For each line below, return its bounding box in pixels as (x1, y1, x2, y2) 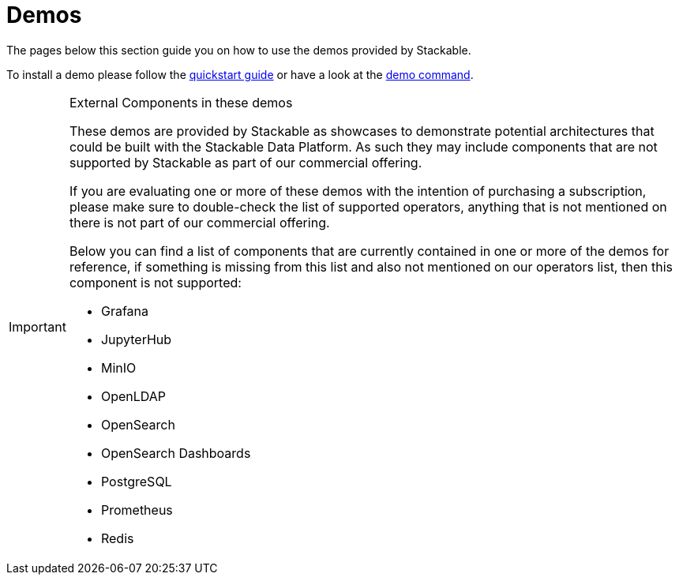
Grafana (100, 302, 149, 319)
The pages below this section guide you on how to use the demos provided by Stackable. (6, 43, 471, 57)
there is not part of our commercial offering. (69, 214, 330, 231)
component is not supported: (69, 274, 242, 290)
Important (9, 318, 66, 335)
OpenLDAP (100, 388, 167, 404)
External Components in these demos (69, 94, 293, 111)
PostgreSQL (100, 473, 172, 489)
